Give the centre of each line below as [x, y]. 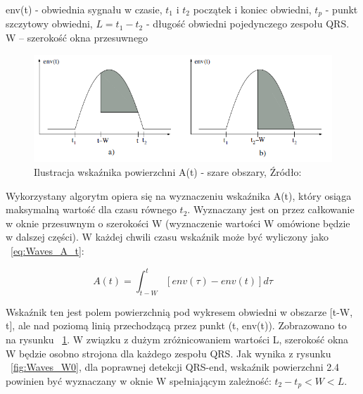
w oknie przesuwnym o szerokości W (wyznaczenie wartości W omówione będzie [178, 223]
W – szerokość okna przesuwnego [77, 38]
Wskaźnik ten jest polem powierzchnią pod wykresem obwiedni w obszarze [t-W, [179, 311]
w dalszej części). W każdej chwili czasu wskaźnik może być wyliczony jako [167, 237]
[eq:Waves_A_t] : [47, 250]
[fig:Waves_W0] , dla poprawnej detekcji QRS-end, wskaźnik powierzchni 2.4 [175, 367]
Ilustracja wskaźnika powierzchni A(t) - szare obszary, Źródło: [168, 172]
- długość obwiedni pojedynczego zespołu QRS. [248, 24]
